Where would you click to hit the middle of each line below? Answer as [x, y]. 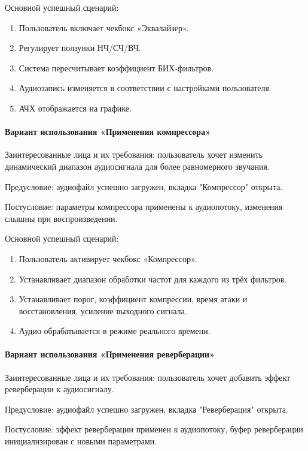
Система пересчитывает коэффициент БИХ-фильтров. [116, 67]
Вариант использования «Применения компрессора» [108, 132]
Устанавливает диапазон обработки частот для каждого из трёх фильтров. [153, 279]
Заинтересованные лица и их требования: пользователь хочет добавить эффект [148, 377]
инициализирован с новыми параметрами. [81, 441]
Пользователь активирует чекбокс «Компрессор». [108, 258]
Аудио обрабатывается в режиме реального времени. [115, 331]
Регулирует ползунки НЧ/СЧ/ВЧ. [80, 48]
